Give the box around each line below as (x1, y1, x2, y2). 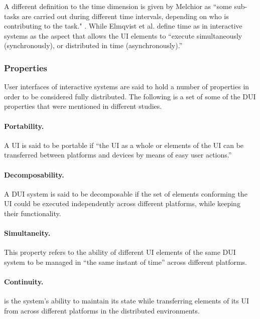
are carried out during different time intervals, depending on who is (22, 11, 229, 21)
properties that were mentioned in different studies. (4, 101, 162, 111)
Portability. (4, 120, 44, 131)
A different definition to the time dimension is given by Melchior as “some (4, 1, 232, 11)
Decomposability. (4, 169, 64, 180)
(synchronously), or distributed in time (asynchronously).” (4, 40, 183, 51)
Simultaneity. (4, 228, 51, 238)
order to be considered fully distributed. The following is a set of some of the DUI (4, 91, 256, 101)
